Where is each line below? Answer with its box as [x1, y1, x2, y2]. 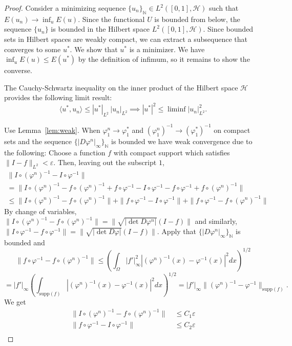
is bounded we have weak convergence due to [111, 135, 253, 146]
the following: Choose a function [4, 147, 106, 157]
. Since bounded [203, 24, 254, 34]
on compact [214, 124, 251, 135]
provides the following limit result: [4, 92, 112, 103]
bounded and [4, 237, 45, 247]
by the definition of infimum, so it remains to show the [78, 54, 250, 64]
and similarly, [195, 216, 237, 226]
